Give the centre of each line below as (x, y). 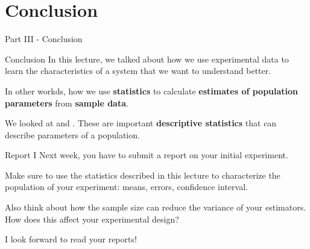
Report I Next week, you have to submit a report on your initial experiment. (147, 155)
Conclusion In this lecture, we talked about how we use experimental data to (147, 59)
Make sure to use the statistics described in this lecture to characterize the (143, 175)
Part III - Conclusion (44, 39)
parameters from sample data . (67, 103)
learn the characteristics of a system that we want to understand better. (138, 71)
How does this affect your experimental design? (92, 219)
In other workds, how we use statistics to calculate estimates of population (152, 91)
